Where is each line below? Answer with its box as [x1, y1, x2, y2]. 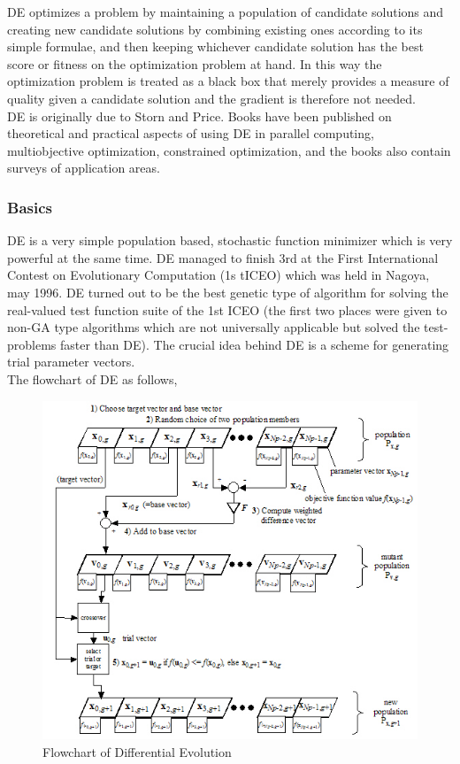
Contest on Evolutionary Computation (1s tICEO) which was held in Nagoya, [7, 266, 430, 284]
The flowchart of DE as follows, [7, 369, 178, 388]
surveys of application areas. [7, 158, 160, 177]
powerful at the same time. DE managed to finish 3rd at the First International [7, 248, 439, 266]
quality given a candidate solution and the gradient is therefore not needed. [7, 89, 416, 107]
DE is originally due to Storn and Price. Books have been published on [7, 106, 392, 125]
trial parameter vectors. [7, 352, 135, 371]
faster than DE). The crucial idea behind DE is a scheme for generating [60, 335, 449, 353]
